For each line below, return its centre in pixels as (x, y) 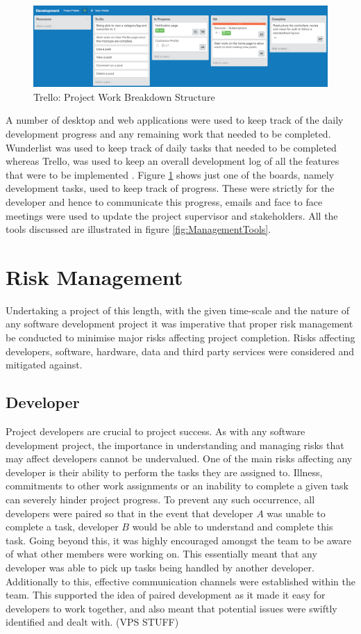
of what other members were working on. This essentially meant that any (161, 554)
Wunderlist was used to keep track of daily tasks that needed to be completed (171, 147)
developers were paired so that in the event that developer (129, 513)
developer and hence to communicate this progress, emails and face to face (164, 201)
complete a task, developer (62, 527)
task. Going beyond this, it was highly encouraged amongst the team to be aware (178, 540)
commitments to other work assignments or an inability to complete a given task (177, 486)
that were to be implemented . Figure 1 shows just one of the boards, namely (170, 174)
